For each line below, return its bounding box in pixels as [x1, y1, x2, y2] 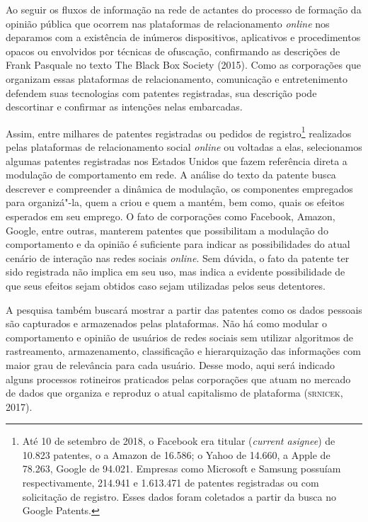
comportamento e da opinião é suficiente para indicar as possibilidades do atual [6, 237, 350, 251]
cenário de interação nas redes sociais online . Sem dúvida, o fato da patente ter [6, 250, 350, 265]
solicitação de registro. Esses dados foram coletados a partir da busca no [22, 489, 336, 504]
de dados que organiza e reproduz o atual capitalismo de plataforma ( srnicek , [6, 385, 343, 400]
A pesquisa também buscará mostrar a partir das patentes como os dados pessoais [6, 302, 362, 317]
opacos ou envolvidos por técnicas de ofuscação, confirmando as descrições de [6, 43, 340, 58]
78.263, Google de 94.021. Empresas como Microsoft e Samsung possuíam [22, 461, 341, 476]
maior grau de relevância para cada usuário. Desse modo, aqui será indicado [6, 357, 335, 372]
